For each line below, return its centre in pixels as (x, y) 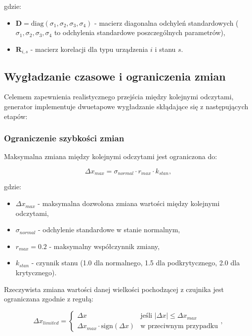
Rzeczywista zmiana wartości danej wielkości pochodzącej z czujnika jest (114, 289)
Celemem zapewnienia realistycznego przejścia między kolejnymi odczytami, (119, 97)
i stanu (165, 49)
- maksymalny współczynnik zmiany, (104, 246)
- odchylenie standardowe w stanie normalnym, (109, 230)
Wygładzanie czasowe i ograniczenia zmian (115, 76)
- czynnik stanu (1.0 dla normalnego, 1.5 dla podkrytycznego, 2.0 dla (136, 263)
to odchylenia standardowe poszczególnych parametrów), (140, 32)
